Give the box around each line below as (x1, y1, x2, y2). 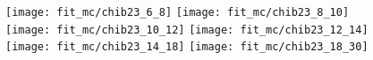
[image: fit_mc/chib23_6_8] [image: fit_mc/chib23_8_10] (5, 6, 350, 19)
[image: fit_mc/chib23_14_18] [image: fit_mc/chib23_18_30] (5, 41, 369, 54)
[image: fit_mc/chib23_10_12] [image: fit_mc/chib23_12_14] (5, 23, 369, 36)
